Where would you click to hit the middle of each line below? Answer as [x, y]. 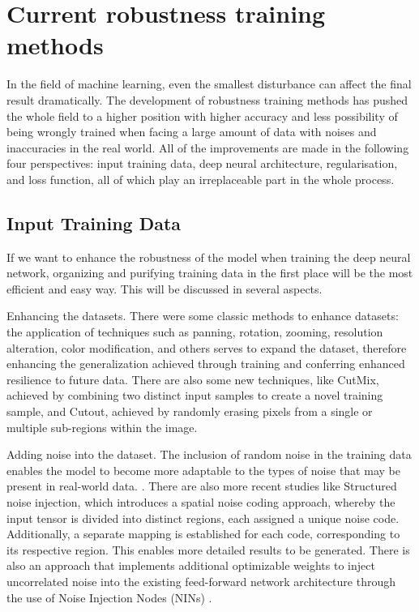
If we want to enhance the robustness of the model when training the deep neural [209, 257]
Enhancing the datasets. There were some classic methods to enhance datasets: [203, 316]
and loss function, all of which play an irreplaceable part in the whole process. [201, 179]
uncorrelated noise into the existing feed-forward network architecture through [201, 581]
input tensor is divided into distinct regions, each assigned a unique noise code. [203, 518]
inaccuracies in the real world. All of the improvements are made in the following [208, 147]
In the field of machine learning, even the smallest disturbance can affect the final [209, 84]
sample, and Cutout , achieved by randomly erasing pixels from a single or [190, 411]
